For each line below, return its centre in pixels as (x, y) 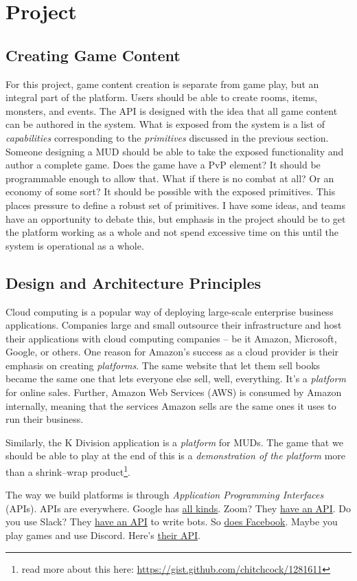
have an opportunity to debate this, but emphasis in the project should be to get (176, 218)
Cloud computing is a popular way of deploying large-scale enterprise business (170, 311)
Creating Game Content (93, 55)
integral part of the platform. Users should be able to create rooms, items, (162, 97)
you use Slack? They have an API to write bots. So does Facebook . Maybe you (172, 522)
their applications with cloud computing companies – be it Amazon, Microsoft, (171, 338)
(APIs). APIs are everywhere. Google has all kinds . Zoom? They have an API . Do (178, 508)
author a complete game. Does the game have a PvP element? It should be (163, 165)
